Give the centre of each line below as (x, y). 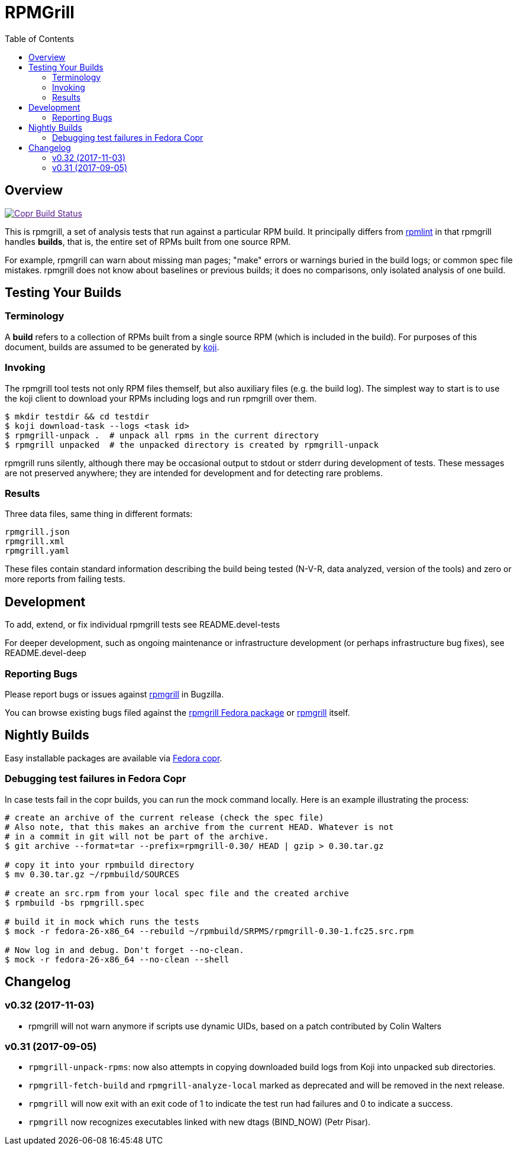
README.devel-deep (46, 653)
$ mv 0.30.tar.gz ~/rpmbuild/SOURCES (92, 874)
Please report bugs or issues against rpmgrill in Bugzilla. (114, 694)
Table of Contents (40, 38)
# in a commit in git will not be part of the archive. (137, 836)
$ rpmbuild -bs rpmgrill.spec (75, 902)
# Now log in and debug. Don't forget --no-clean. (125, 950)
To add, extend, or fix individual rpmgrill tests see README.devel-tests (143, 625)
